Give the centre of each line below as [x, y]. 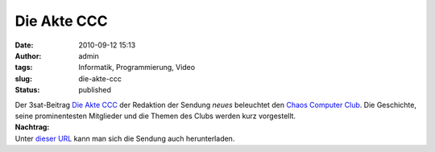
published [95, 90]
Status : [27, 90]
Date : [24, 45]
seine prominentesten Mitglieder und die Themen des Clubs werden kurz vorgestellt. [155, 116]
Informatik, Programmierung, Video [137, 68]
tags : [24, 68]
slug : [23, 78]
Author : [28, 55]
